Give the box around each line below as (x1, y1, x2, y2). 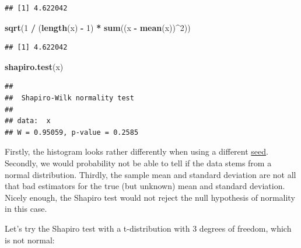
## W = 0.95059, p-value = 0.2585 (5, 128, 139, 137)
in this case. (5, 202, 47, 215)
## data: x (5, 117, 51, 125)
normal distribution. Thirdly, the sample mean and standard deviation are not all (5, 168, 296, 180)
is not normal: (5, 233, 55, 246)
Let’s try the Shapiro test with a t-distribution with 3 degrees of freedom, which (5, 222, 292, 234)
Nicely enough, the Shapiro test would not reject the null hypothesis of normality (5, 191, 295, 203)
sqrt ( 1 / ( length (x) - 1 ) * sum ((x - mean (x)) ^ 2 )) (5, 21, 191, 33)
